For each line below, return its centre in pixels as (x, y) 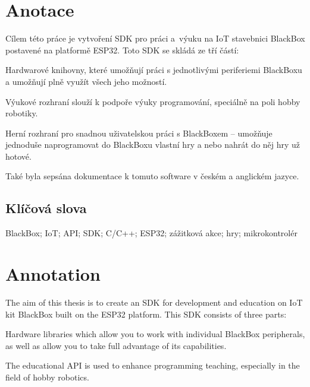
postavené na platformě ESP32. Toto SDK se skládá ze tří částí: (122, 50)
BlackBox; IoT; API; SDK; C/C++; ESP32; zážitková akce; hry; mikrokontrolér (151, 233)
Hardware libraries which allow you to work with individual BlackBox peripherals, (155, 334)
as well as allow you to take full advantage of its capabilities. (116, 345)
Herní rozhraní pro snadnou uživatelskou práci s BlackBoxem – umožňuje (139, 133)
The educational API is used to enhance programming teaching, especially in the (153, 365)
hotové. (18, 156)
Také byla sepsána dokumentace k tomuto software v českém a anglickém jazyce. (152, 176)
